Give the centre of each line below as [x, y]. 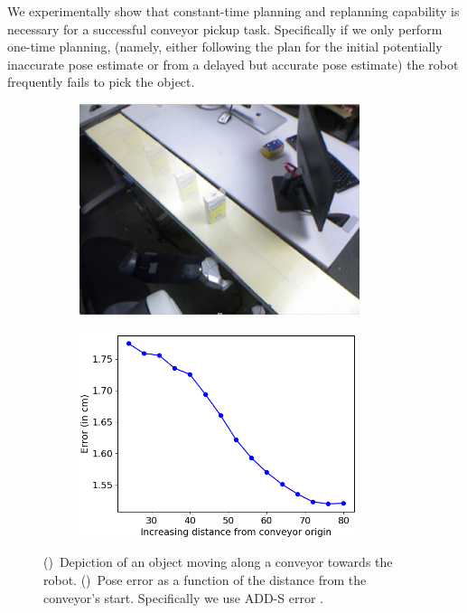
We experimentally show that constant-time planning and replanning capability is [233, 11]
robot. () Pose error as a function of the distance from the [205, 579]
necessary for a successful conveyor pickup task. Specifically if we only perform [225, 28]
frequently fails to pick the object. [101, 82]
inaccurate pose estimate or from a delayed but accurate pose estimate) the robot [233, 64]
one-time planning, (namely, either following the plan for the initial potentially [225, 47]
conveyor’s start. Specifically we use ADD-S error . [183, 597]
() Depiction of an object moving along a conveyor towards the [218, 562]
